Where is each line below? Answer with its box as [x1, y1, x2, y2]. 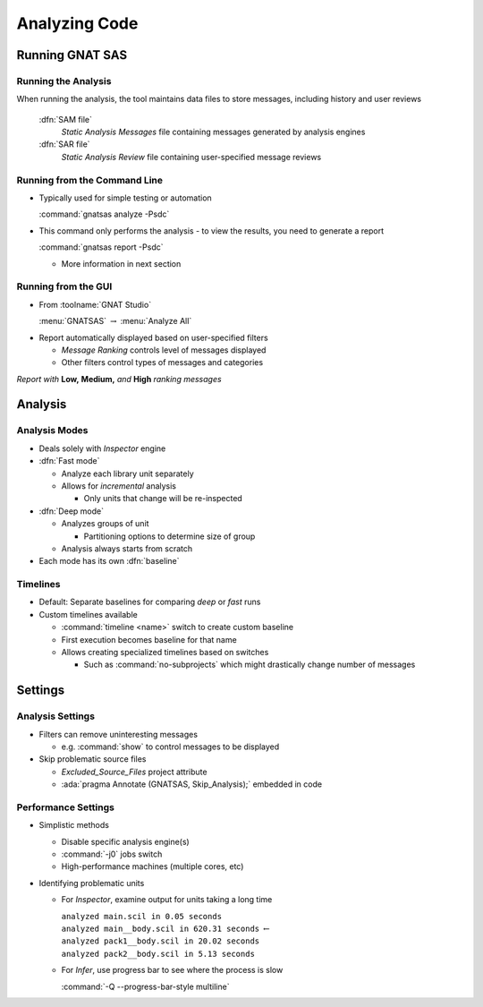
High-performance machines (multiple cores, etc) [61, 861, 244, 872]
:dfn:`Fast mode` [38, 456, 100, 466]
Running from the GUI [16, 280, 113, 293]
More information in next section [61, 258, 182, 269]
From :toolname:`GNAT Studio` [38, 299, 152, 310]
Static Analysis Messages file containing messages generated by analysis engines [61, 126, 366, 138]
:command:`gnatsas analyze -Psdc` [38, 209, 170, 219]
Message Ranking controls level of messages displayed [61, 345, 267, 355]
